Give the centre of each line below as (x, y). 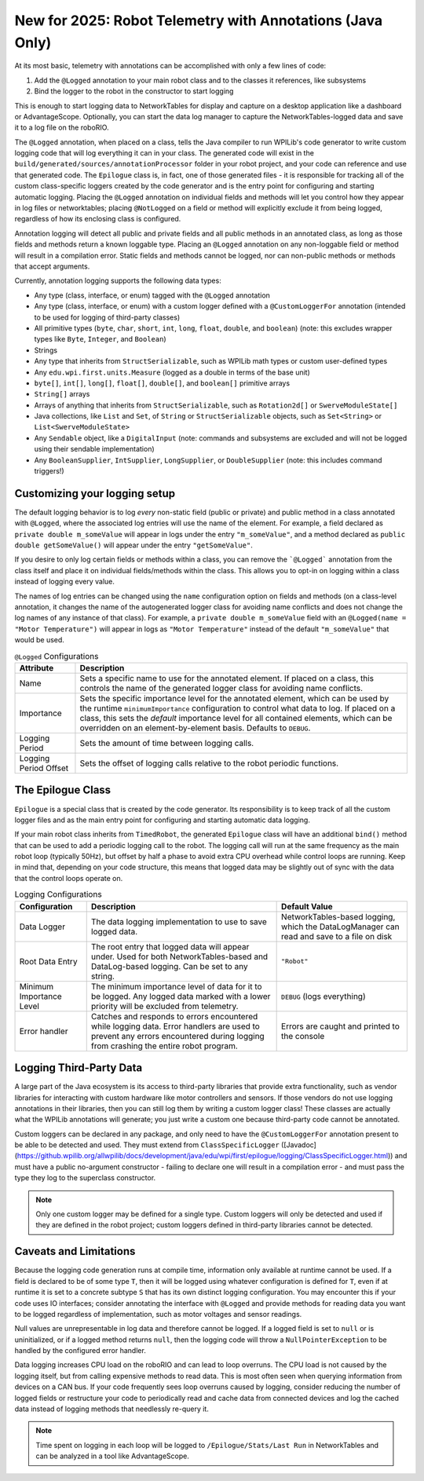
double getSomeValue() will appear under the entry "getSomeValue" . (133, 545)
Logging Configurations (58, 894)
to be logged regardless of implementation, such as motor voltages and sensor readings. (158, 1314)
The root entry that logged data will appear (170, 946)
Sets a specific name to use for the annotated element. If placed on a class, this (227, 678)
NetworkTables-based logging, (338, 916)
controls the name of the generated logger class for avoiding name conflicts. (221, 688)
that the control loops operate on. (69, 878)
